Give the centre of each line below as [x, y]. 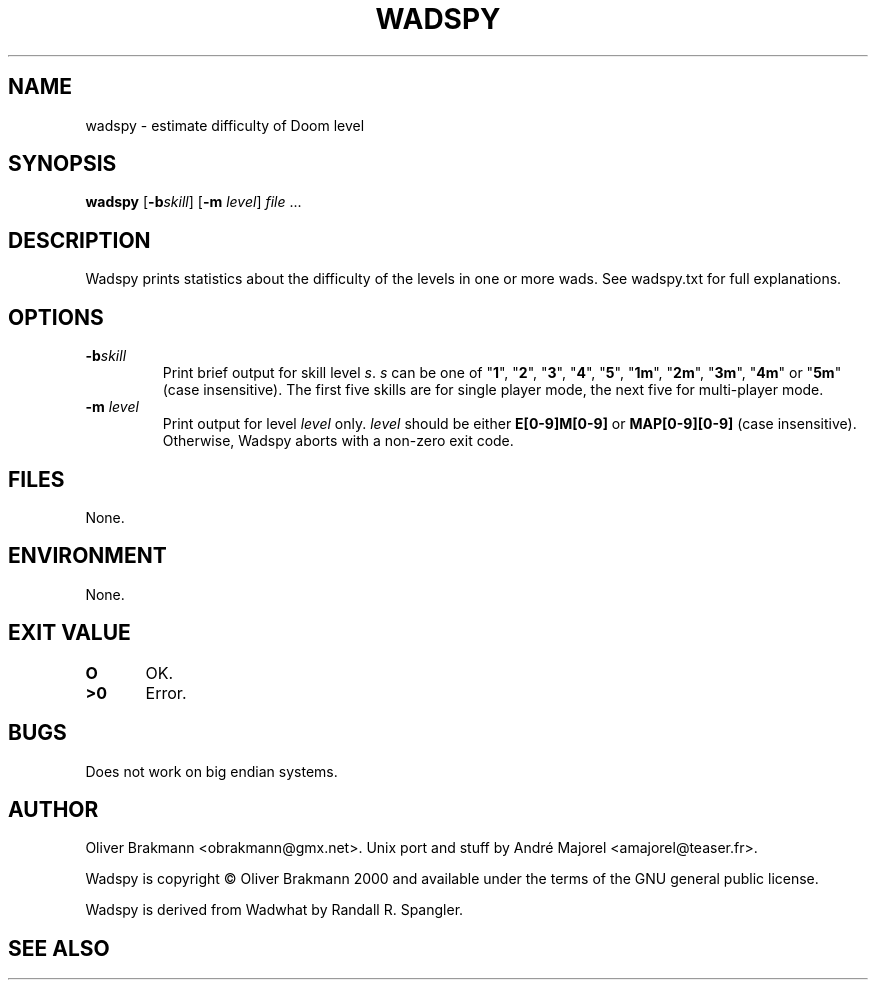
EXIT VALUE [69, 633]
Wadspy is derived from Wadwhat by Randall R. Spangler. [274, 910]
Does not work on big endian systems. [211, 771]
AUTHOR [53, 809]
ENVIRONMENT [87, 556]
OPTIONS [56, 317]
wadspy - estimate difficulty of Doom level [225, 125]
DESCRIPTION [79, 240]
